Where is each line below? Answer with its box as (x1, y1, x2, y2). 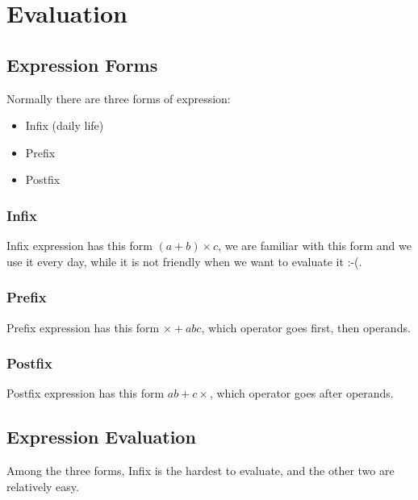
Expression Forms (6, 52, 158, 77)
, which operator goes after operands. (209, 385, 394, 402)
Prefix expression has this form (6, 319, 160, 335)
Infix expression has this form (6, 237, 153, 254)
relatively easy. (6, 477, 79, 494)
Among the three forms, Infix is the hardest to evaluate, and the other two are (6, 462, 395, 479)
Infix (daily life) (25, 117, 104, 134)
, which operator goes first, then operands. (201, 319, 411, 335)
